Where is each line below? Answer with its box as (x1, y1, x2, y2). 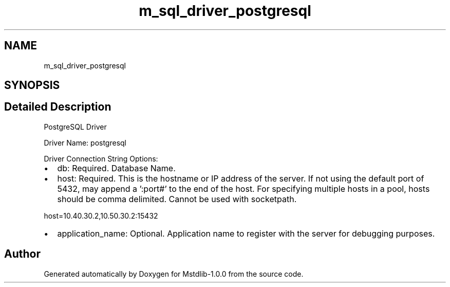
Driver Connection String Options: (44, 154, 158, 163)
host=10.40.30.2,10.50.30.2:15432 (44, 211, 158, 220)
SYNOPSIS (4, 79, 60, 92)
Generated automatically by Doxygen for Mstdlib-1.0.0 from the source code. (44, 269, 304, 278)
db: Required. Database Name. (57, 163, 176, 173)
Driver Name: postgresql (44, 138, 127, 147)
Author (4, 247, 41, 261)
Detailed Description (4, 100, 111, 114)
